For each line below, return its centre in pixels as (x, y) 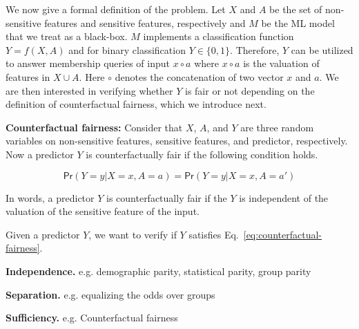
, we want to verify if (133, 234)
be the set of (296, 9)
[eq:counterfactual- (282, 234)
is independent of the (284, 197)
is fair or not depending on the (250, 90)
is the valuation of (281, 63)
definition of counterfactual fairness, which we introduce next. (136, 104)
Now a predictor (40, 154)
